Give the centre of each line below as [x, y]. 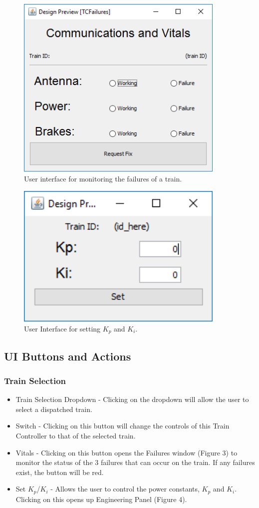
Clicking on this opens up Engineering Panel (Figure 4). [101, 499]
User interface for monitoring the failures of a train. [103, 178]
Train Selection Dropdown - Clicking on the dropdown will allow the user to [132, 399]
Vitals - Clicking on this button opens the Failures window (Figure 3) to [127, 452]
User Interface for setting [62, 328]
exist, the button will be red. [60, 472]
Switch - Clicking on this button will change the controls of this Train [123, 426]
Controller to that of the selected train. [76, 436]
